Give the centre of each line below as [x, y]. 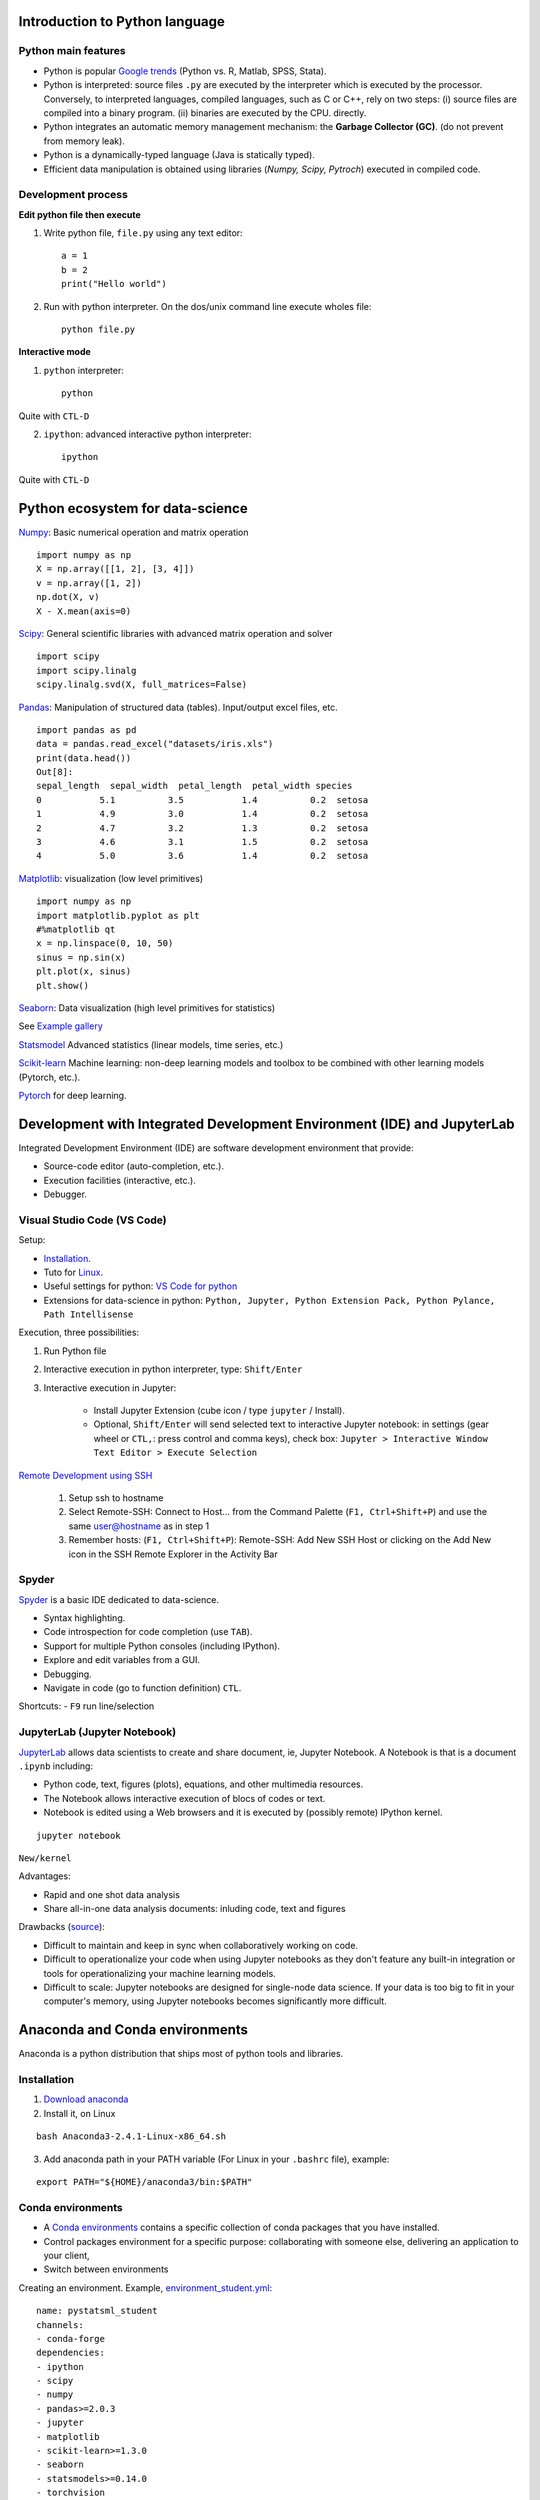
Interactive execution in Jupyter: [110, 1387]
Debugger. [65, 1194]
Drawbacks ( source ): [61, 1927]
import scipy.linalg [86, 670]
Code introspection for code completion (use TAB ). [148, 1632]
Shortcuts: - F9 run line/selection [86, 1706]
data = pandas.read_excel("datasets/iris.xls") [155, 744]
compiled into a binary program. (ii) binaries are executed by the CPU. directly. [205, 112]
